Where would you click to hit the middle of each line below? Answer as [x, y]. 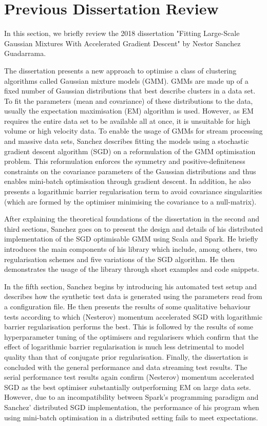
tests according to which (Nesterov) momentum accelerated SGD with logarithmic [133, 316]
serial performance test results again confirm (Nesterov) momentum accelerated [129, 377]
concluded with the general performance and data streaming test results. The [126, 367]
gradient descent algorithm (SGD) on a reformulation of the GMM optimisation [130, 151]
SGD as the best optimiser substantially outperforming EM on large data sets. [128, 387]
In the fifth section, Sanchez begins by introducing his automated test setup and [131, 286]
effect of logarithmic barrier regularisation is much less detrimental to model [124, 347]
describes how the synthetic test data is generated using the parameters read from [133, 296]
